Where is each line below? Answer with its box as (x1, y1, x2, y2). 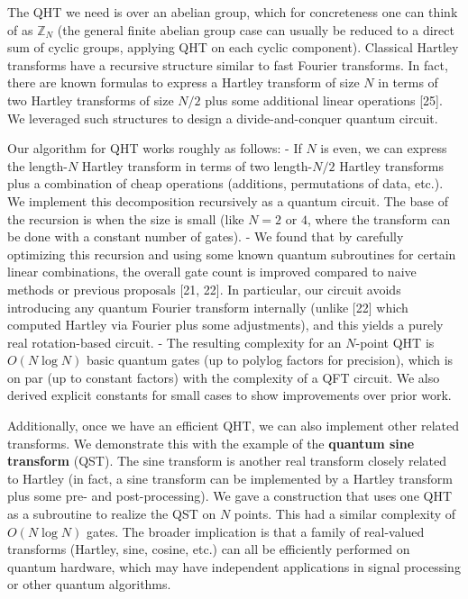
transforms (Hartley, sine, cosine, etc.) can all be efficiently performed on (7, 540, 410, 558)
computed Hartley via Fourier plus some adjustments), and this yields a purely (7, 315, 444, 334)
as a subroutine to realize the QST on (7, 504, 216, 523)
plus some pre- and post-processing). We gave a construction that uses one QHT (7, 486, 453, 505)
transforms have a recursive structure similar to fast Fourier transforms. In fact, (7, 55, 448, 74)
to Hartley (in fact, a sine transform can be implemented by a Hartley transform (7, 468, 453, 487)
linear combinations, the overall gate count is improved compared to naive (7, 262, 417, 281)
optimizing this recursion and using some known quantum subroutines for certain (7, 244, 456, 263)
